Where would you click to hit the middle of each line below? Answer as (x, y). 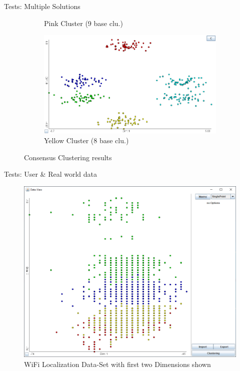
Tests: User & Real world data (50, 174)
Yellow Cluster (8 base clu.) (86, 140)
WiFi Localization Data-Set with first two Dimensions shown (117, 364)
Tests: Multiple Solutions (42, 6)
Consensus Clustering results (68, 157)
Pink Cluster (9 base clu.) (83, 23)
